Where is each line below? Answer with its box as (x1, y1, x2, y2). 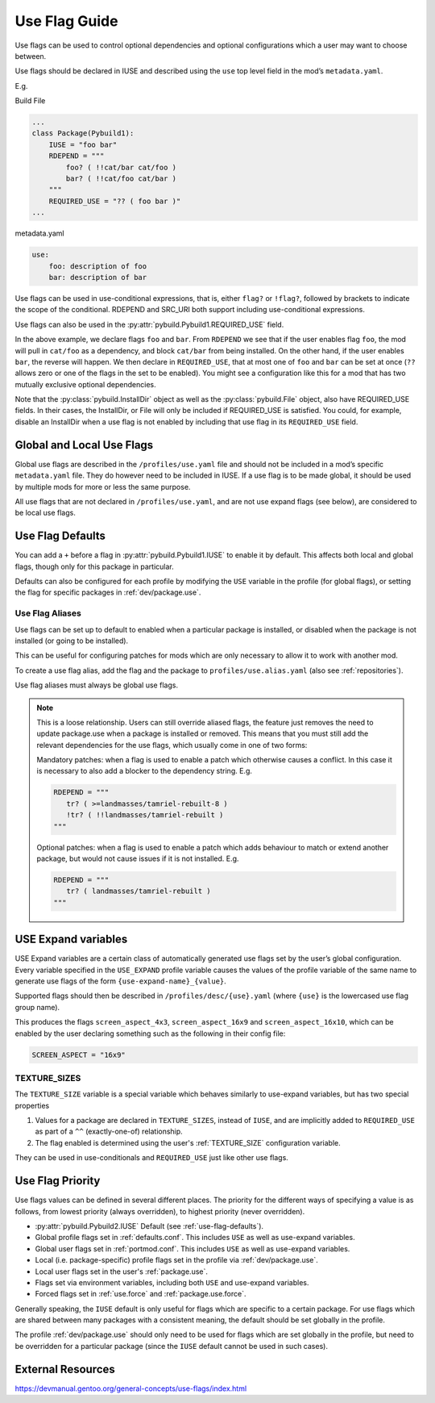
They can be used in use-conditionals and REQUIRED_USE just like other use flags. (14, 1153, 289, 1163)
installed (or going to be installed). (14, 636, 129, 645)
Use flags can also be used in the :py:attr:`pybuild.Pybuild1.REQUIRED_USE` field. (14, 319, 284, 329)
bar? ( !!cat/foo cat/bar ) (65, 174, 177, 183)
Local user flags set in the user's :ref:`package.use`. (35, 1267, 209, 1276)
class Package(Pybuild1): (31, 129, 135, 138)
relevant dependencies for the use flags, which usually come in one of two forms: (36, 740, 308, 750)
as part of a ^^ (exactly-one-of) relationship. (35, 1126, 183, 1137)
